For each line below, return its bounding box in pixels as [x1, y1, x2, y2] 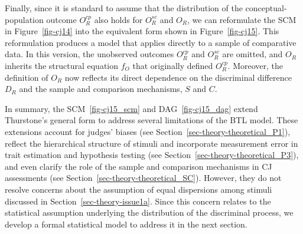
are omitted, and [222, 48, 283, 60]
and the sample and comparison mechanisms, [19, 83, 183, 95]
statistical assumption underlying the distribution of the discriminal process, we [5, 206, 294, 219]
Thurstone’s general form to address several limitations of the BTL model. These [5, 114, 298, 126]
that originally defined [132, 59, 213, 71]
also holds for [94, 13, 143, 25]
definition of [5, 71, 48, 83]
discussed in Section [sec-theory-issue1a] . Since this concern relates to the [5, 195, 271, 207]
